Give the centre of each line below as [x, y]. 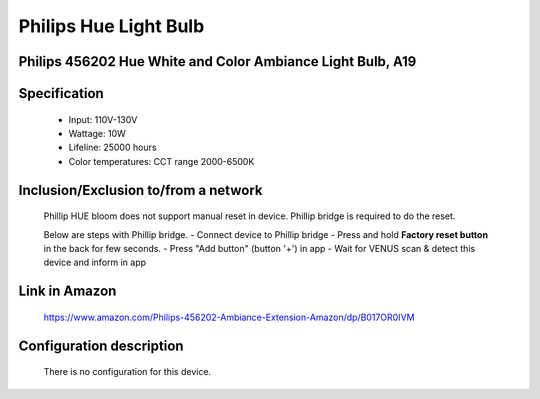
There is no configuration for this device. [127, 372]
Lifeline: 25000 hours [112, 147]
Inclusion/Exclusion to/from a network [140, 190]
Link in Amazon [67, 291]
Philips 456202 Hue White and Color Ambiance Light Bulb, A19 [217, 61]
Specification [61, 93]
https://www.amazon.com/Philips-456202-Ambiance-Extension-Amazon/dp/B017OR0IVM [229, 317]
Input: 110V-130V [103, 119]
